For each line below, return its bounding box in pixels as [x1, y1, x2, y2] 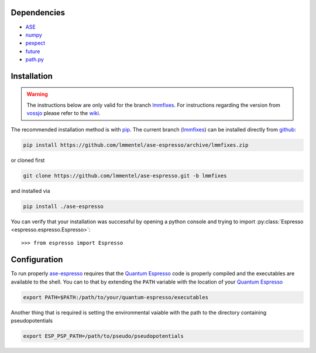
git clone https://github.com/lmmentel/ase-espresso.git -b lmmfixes [23, 172, 227, 179]
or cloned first [11, 157, 45, 164]
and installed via [11, 187, 50, 194]
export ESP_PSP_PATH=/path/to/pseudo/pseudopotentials [23, 333, 184, 339]
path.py [25, 56, 44, 63]
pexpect [25, 40, 46, 47]
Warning [26, 91, 48, 98]
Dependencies [11, 8, 66, 18]
